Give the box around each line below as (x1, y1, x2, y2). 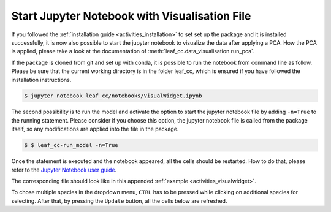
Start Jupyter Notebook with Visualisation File (11, 9, 251, 23)
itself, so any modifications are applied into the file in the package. (11, 126, 179, 133)
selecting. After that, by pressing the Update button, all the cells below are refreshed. (11, 197, 227, 205)
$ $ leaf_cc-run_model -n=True (24, 142, 119, 149)
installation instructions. (11, 76, 72, 83)
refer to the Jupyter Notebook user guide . (11, 166, 117, 173)
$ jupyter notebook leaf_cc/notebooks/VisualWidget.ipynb (24, 93, 202, 99)
